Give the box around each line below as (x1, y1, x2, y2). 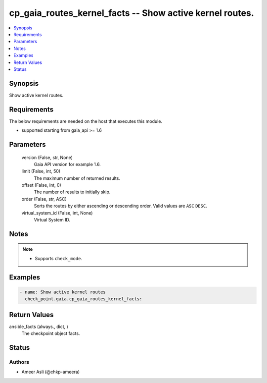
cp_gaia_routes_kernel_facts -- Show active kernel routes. (9, 7, 254, 18)
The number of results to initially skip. (34, 189, 111, 195)
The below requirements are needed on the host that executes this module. (9, 118, 163, 124)
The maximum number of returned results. (34, 175, 121, 181)
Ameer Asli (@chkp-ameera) (21, 369, 80, 375)
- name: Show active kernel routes (19, 289, 106, 295)
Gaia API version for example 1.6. (34, 161, 101, 167)
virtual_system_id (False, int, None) (21, 210, 93, 216)
